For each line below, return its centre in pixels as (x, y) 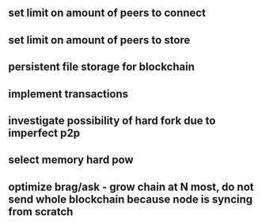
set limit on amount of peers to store (99, 40)
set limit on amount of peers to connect (107, 13)
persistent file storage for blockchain (102, 67)
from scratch (41, 212)
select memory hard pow (71, 160)
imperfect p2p (44, 133)
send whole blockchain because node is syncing (131, 199)
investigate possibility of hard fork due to (112, 121)
